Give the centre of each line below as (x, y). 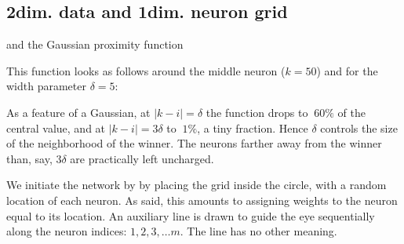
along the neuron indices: (67, 231)
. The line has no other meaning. (258, 231)
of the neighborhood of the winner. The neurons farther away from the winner (194, 143)
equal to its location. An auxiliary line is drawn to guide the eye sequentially (191, 215)
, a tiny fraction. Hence (253, 127)
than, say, (29, 158)
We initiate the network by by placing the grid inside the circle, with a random (197, 185)
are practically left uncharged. (142, 158)
